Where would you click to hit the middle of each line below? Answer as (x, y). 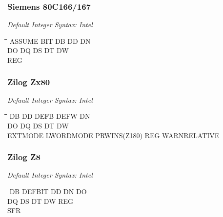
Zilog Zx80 (29, 81)
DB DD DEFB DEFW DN (50, 116)
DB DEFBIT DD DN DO (48, 191)
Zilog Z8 (24, 157)
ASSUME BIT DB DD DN (50, 41)
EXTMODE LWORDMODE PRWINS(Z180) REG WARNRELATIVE (113, 135)
